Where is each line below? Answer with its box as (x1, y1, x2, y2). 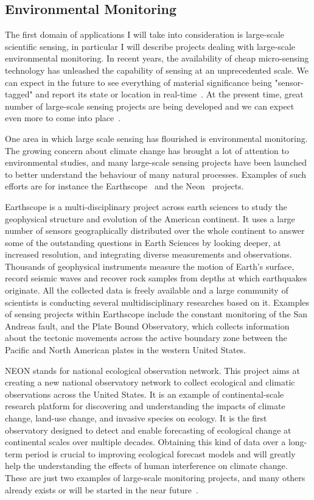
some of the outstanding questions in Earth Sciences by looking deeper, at (5, 236, 281, 248)
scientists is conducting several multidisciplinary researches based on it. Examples (5, 295, 310, 308)
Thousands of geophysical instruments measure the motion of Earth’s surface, (5, 259, 295, 272)
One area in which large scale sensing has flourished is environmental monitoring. (5, 132, 308, 144)
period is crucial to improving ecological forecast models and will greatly (25, 447, 296, 460)
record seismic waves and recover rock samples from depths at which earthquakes (5, 272, 307, 284)
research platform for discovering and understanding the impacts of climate (5, 400, 285, 412)
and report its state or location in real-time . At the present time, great (35, 88, 304, 100)
